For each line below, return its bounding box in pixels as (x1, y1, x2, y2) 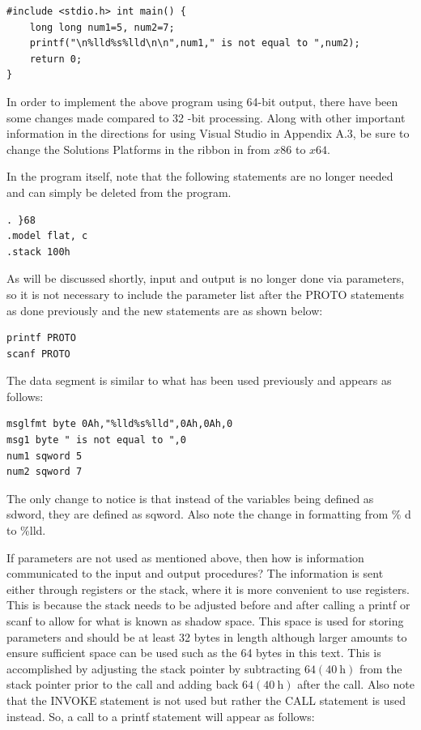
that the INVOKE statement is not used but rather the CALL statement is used (6, 691, 406, 708)
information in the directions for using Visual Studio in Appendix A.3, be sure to (6, 125, 410, 142)
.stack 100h (6, 245, 70, 258)
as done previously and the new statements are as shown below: (6, 301, 323, 318)
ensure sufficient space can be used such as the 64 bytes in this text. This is (6, 644, 381, 661)
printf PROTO (6, 332, 76, 344)
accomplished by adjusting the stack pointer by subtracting (6, 660, 301, 677)
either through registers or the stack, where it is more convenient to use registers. (6, 580, 410, 597)
